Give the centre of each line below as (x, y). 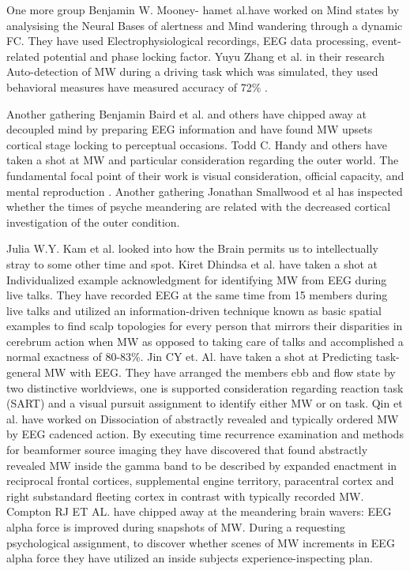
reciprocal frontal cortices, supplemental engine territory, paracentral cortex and (200, 481)
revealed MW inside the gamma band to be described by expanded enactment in (202, 465)
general (24, 372)
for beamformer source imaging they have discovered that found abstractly (187, 450)
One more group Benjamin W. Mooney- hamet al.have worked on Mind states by (203, 9)
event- (387, 41)
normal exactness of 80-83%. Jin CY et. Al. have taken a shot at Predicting (190, 357)
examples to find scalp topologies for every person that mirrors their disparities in (205, 326)
